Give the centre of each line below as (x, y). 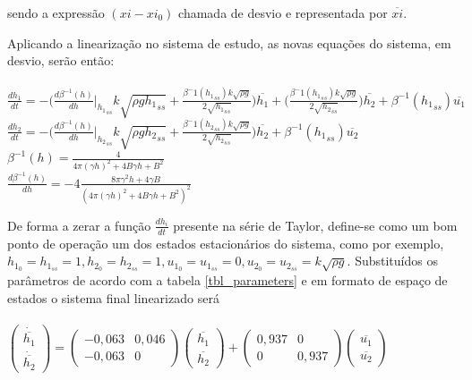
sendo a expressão (56, 13)
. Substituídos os (392, 261)
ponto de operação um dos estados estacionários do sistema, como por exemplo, (226, 243)
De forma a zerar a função (79, 225)
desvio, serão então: (61, 60)
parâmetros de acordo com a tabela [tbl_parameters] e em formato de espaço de (227, 279)
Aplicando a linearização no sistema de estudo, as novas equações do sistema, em (229, 42)
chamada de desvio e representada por (283, 13)
